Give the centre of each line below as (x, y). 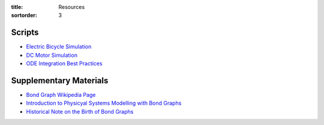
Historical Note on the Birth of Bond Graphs (80, 111)
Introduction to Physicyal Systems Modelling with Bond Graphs (104, 103)
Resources (72, 7)
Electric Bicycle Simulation (59, 47)
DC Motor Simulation (52, 55)
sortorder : (24, 16)
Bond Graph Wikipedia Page (61, 94)
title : (17, 7)
